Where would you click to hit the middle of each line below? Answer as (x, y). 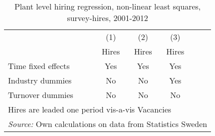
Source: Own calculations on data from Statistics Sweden (108, 124)
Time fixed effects (39, 66)
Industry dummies (40, 80)
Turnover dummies (41, 95)
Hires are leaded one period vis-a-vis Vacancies (90, 109)
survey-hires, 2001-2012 (107, 18)
